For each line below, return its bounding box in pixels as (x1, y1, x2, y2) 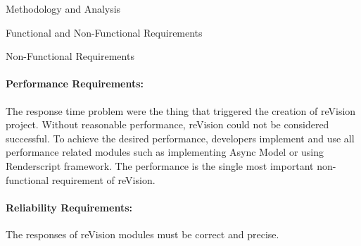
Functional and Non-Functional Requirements (6, 25, 203, 39)
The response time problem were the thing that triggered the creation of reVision (6, 103, 356, 118)
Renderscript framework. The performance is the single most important (6, 158, 314, 173)
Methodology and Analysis (6, 1, 121, 16)
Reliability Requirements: (6, 199, 132, 214)
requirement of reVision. (51, 172, 156, 187)
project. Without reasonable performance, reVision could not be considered (6, 117, 329, 132)
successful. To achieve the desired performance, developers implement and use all (6, 130, 355, 145)
